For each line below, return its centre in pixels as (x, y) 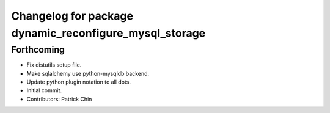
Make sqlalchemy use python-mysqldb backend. (88, 73)
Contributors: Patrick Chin (59, 99)
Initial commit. (44, 90)
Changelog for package (72, 16)
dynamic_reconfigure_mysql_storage (108, 33)
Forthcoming (38, 49)
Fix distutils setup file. (54, 65)
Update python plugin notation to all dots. (79, 82)
